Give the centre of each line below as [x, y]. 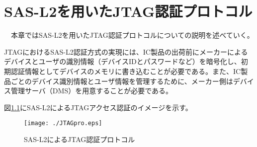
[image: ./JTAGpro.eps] [63, 123]
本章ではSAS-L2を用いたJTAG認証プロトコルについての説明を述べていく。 [132, 35]
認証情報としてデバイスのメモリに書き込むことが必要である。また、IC [126, 71]
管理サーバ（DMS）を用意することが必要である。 [92, 91]
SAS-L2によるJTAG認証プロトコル [80, 139]
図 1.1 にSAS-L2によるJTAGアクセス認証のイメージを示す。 [98, 107]
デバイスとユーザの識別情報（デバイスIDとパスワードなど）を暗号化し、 [123, 61]
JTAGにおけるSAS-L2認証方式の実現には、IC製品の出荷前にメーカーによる [126, 51]
